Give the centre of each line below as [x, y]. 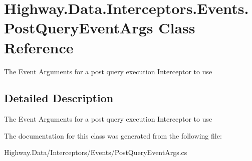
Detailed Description [59, 98]
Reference [39, 47]
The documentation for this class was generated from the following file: [113, 135]
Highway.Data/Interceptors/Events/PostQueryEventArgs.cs [96, 152]
